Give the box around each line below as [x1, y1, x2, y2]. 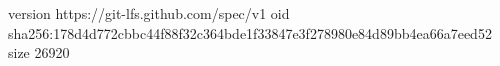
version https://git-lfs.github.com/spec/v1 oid [8, 3, 290, 23]
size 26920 [8, 42, 70, 63]
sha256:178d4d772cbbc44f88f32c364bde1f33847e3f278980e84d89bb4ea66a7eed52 [8, 22, 492, 43]
